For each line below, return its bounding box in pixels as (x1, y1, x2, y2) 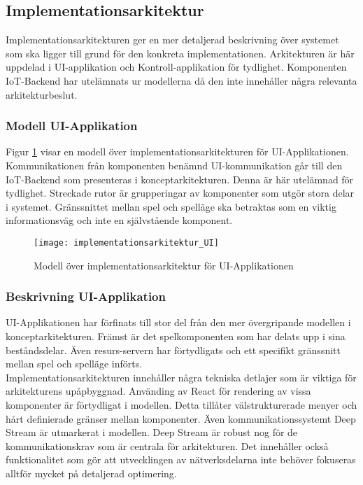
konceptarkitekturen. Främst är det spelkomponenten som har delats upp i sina (6, 329, 346, 344)
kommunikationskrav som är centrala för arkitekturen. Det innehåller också (6, 438, 329, 453)
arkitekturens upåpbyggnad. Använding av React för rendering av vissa (6, 384, 311, 398)
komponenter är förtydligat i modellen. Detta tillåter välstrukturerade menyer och (6, 397, 357, 412)
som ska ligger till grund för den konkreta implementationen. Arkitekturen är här (6, 45, 355, 60)
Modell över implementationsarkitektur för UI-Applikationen (34, 258, 294, 272)
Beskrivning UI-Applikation (6, 288, 166, 305)
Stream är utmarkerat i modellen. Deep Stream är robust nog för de (6, 425, 298, 440)
